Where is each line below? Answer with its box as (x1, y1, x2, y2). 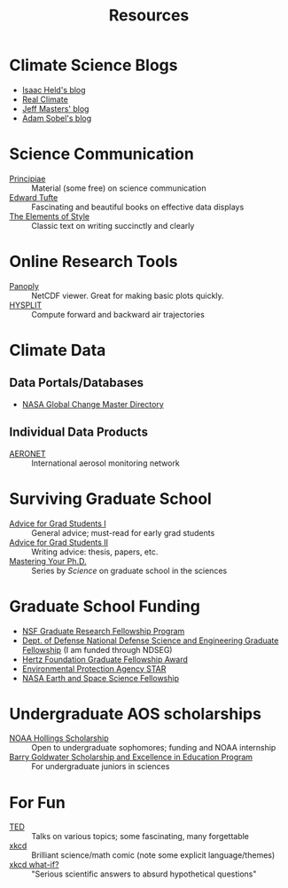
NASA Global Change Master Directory (21, 398, 164, 409)
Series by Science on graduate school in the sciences (31, 565, 228, 576)
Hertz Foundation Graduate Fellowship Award (21, 654, 189, 664)
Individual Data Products (9, 425, 149, 440)
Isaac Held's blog (21, 84, 86, 95)
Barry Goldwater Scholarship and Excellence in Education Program (9, 751, 253, 763)
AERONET (9, 448, 46, 459)
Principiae (9, 173, 46, 184)
